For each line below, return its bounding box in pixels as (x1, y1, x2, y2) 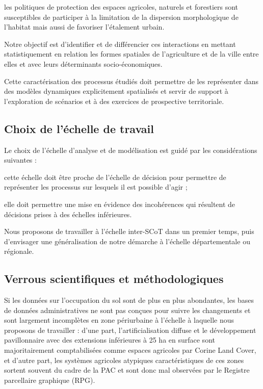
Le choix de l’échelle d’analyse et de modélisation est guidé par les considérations (4, 144, 257, 155)
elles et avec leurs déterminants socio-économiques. (4, 58, 163, 69)
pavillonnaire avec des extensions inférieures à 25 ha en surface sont (4, 334, 215, 345)
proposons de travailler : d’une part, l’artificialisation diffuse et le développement (4, 324, 256, 335)
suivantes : (4, 154, 37, 165)
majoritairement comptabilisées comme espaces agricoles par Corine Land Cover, (4, 345, 256, 355)
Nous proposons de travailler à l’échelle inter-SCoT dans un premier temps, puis (4, 226, 254, 237)
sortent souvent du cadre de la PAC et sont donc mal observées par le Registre (4, 365, 250, 375)
